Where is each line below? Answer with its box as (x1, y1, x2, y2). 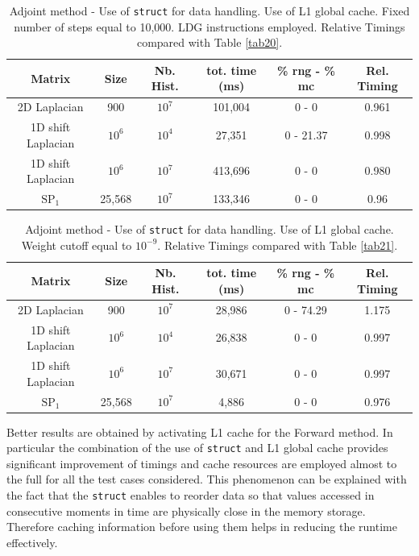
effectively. (6, 533, 58, 550)
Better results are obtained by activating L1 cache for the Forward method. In (6, 423, 393, 440)
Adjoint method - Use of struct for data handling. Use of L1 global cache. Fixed (9, 2, 410, 19)
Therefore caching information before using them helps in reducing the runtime (6, 518, 397, 535)
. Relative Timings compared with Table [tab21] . (157, 236, 398, 253)
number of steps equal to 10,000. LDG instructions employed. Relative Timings (14, 18, 405, 35)
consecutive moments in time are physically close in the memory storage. (6, 502, 366, 519)
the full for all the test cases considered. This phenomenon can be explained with (6, 471, 407, 488)
